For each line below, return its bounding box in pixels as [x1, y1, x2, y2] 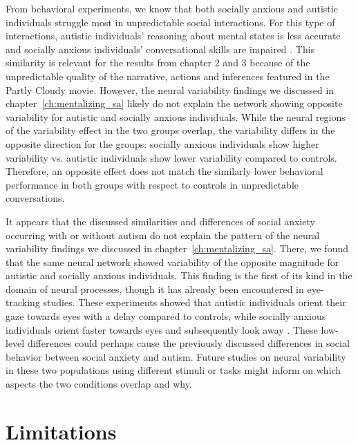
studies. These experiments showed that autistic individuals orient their [43, 295, 346, 310]
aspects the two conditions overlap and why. [6, 377, 192, 391]
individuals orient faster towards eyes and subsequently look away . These [6, 322, 318, 337]
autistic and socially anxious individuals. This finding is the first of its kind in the [6, 268, 352, 283]
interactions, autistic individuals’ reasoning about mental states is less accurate [6, 28, 341, 43]
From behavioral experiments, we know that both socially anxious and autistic [6, 1, 338, 15]
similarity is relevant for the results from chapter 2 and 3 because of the [6, 55, 310, 70]
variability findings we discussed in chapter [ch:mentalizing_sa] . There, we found [6, 241, 348, 256]
